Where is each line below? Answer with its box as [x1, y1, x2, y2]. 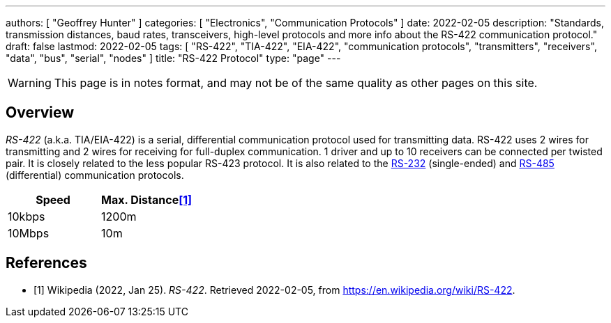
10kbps [8, 209, 45, 223]
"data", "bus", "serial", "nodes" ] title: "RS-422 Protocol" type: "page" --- [6, 52, 341, 64]
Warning [8, 76, 52, 90]
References [6, 254, 87, 272]
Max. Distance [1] [101, 192, 193, 207]
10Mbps [8, 226, 50, 240]
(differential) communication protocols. [6, 168, 184, 181]
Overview [6, 104, 75, 122]
